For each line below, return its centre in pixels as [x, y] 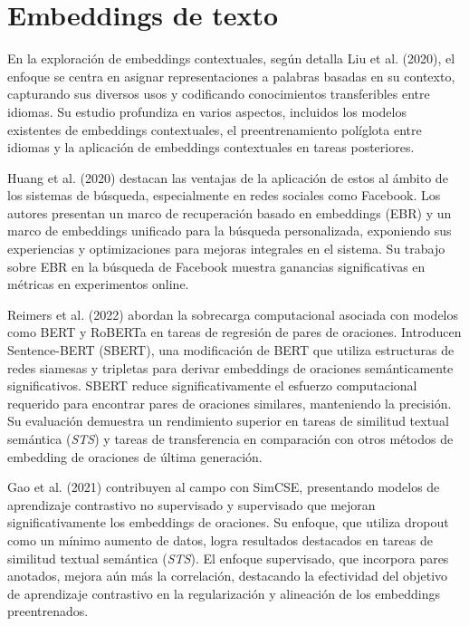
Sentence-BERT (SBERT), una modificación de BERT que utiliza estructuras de [231, 350]
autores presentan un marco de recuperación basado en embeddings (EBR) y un [230, 212]
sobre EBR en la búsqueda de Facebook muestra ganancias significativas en [216, 266]
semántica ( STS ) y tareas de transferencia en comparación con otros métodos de [230, 438]
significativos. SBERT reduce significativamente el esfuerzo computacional [212, 385]
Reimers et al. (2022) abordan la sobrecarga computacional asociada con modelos [233, 314]
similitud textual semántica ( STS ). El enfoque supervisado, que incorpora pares [228, 558]
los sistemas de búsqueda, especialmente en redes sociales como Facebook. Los [224, 195]
